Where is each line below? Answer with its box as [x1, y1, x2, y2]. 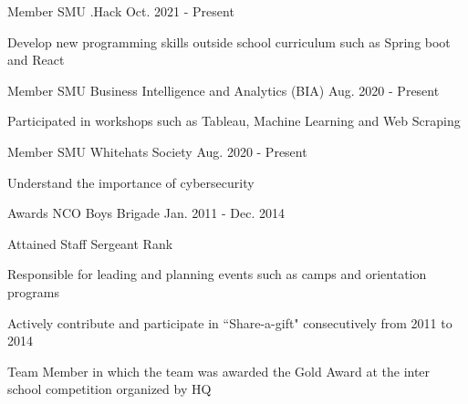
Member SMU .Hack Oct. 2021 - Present [7, 2, 234, 20]
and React [7, 50, 65, 69]
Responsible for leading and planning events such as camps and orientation [7, 264, 427, 284]
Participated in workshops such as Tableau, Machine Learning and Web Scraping [7, 111, 461, 130]
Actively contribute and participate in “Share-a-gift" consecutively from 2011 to [7, 313, 452, 332]
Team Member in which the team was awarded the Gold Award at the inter [7, 361, 431, 380]
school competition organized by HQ [7, 379, 212, 399]
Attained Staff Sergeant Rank [7, 233, 173, 253]
